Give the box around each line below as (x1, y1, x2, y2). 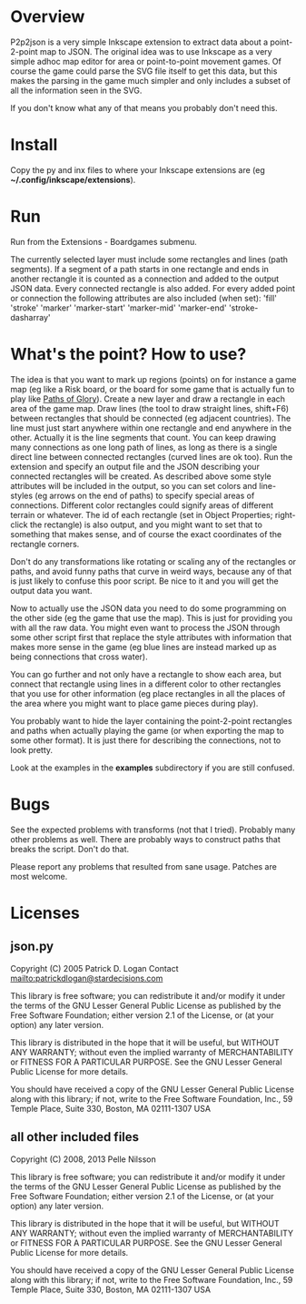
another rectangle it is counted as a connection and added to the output (10, 273, 280, 284)
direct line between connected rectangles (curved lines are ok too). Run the (10, 451, 293, 462)
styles (10, 490, 34, 501)
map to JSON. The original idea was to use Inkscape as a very (40, 46, 272, 56)
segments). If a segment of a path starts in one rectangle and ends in (10, 263, 269, 274)
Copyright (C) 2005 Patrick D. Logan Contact (10, 963, 179, 973)
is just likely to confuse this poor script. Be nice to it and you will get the (10, 576, 280, 586)
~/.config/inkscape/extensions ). (10, 174, 136, 185)
